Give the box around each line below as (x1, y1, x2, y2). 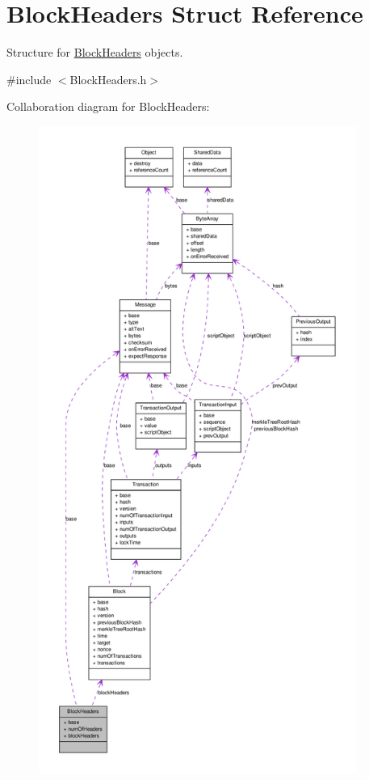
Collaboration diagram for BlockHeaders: (6, 98, 210, 115)
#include (6, 70, 52, 87)
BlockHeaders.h (69, 70, 147, 87)
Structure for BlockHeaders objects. (6, 44, 183, 61)
